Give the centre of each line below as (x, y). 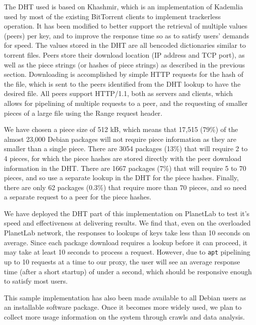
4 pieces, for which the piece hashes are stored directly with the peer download (123, 158)
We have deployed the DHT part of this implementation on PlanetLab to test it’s (127, 213)
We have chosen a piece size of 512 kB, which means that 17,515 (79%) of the (121, 129)
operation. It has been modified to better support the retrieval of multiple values (126, 26)
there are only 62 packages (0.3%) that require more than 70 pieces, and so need (125, 187)
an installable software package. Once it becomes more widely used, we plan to (123, 307)
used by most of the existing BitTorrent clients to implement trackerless (112, 16)
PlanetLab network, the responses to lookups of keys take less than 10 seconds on (127, 233)
